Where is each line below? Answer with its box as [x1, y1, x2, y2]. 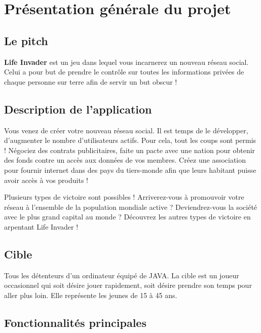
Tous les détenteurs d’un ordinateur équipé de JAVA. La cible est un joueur [4, 270, 239, 280]
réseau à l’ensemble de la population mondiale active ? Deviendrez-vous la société [4, 201, 257, 212]
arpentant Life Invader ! [4, 221, 79, 232]
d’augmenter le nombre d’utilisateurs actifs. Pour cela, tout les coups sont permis [4, 135, 256, 145]
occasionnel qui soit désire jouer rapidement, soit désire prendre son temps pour [4, 280, 252, 290]
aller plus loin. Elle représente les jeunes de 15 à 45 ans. [4, 289, 177, 300]
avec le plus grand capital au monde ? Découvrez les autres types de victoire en [4, 211, 251, 222]
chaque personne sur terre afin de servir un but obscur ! [4, 76, 177, 87]
